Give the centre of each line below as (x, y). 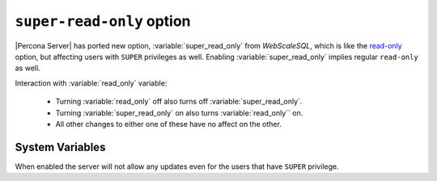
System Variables (60, 147)
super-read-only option (103, 21)
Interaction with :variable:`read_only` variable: (91, 83)
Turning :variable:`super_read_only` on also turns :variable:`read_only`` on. (179, 112)
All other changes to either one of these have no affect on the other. (169, 124)
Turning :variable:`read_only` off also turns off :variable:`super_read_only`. (179, 102)
